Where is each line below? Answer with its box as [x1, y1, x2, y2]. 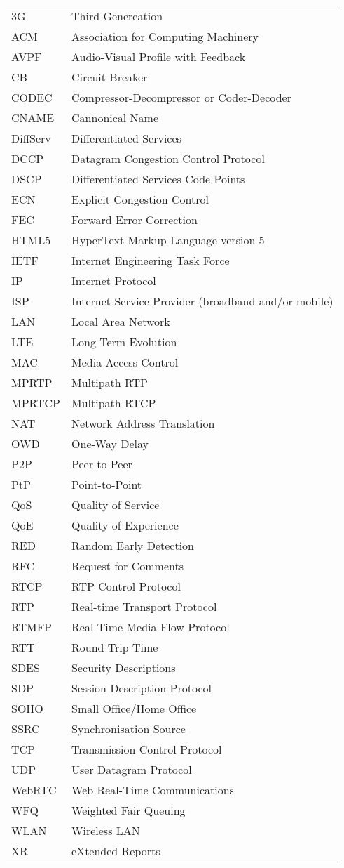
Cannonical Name [71, 110, 159, 126]
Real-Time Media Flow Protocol [71, 619, 230, 635]
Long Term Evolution [71, 334, 177, 350]
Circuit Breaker [71, 69, 148, 85]
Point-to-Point [71, 476, 142, 492]
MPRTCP [11, 395, 61, 411]
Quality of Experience [71, 517, 179, 533]
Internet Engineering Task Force [71, 252, 230, 268]
